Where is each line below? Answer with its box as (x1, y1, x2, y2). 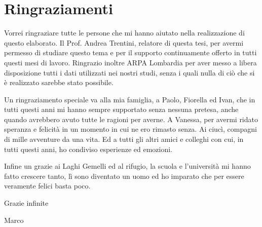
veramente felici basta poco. (4, 180, 91, 191)
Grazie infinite (4, 198, 49, 208)
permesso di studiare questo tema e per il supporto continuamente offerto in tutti (4, 47, 257, 58)
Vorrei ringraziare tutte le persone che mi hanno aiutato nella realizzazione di (4, 27, 245, 38)
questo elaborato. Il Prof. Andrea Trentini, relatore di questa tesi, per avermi (4, 37, 244, 48)
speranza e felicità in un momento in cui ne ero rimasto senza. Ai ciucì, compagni (4, 124, 257, 134)
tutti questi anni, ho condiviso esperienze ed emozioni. (4, 143, 172, 154)
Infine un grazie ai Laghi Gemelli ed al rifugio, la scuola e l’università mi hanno (4, 161, 251, 171)
